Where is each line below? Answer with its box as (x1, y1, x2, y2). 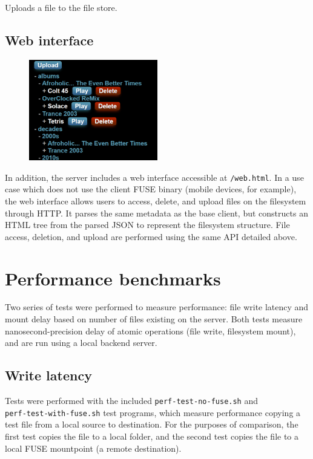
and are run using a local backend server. (5, 336, 157, 349)
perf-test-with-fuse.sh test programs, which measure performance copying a (5, 406, 301, 418)
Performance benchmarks (5, 265, 221, 290)
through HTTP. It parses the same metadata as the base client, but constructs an (5, 206, 308, 219)
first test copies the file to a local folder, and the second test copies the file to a (5, 429, 299, 442)
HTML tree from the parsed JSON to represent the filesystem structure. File (5, 218, 290, 231)
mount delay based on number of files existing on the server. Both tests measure (5, 313, 303, 325)
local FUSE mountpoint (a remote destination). (5, 441, 182, 454)
